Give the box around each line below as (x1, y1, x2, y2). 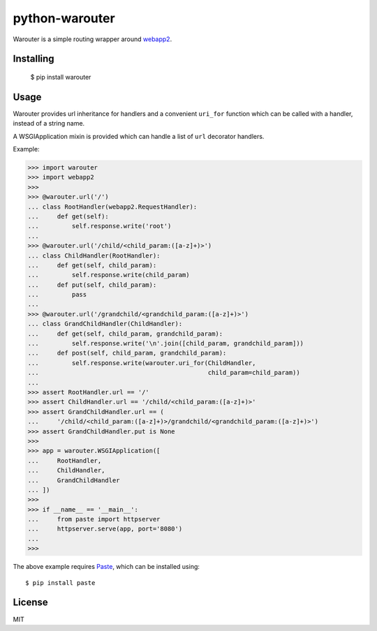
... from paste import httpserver (27, 515, 161, 524)
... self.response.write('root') (27, 222, 172, 230)
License (13, 597, 48, 609)
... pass (27, 290, 87, 299)
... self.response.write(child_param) (27, 271, 190, 279)
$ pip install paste (25, 579, 96, 586)
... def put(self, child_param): (27, 281, 157, 289)
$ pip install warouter (30, 73, 91, 81)
